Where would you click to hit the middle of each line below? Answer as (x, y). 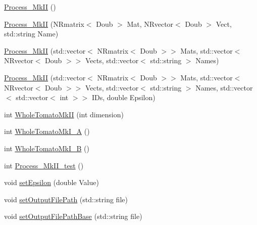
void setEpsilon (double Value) (52, 182)
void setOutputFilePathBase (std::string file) (73, 216)
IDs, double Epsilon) (123, 97)
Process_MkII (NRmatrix (44, 24)
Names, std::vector (224, 87)
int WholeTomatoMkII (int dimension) (64, 114)
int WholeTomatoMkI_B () (47, 148)
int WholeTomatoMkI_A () (47, 131)
